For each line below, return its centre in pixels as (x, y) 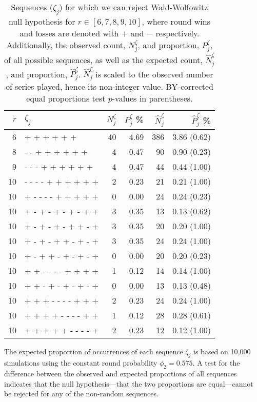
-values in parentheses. (152, 98)
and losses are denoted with (69, 33)
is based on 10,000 (222, 351)
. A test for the (216, 363)
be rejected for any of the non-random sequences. (81, 394)
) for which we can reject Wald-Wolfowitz (134, 7)
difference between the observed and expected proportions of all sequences (121, 374)
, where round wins (176, 22)
